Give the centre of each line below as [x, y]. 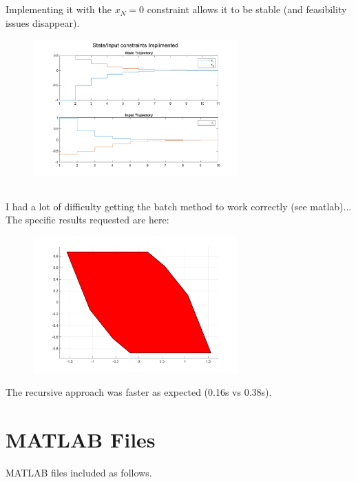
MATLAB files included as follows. [79, 472]
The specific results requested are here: [87, 220]
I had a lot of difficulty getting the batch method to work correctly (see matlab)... [179, 206]
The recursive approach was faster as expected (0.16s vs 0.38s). [139, 392]
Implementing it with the [59, 9]
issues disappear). [43, 22]
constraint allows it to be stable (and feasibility [247, 9]
